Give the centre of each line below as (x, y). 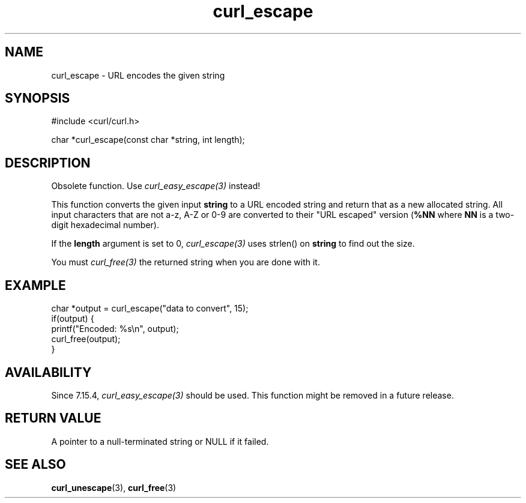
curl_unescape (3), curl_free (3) (114, 487)
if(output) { (73, 319)
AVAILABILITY (48, 372)
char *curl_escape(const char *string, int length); (148, 140)
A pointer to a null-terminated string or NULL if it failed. (160, 441)
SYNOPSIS (38, 98)
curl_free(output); (86, 339)
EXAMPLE (35, 285)
